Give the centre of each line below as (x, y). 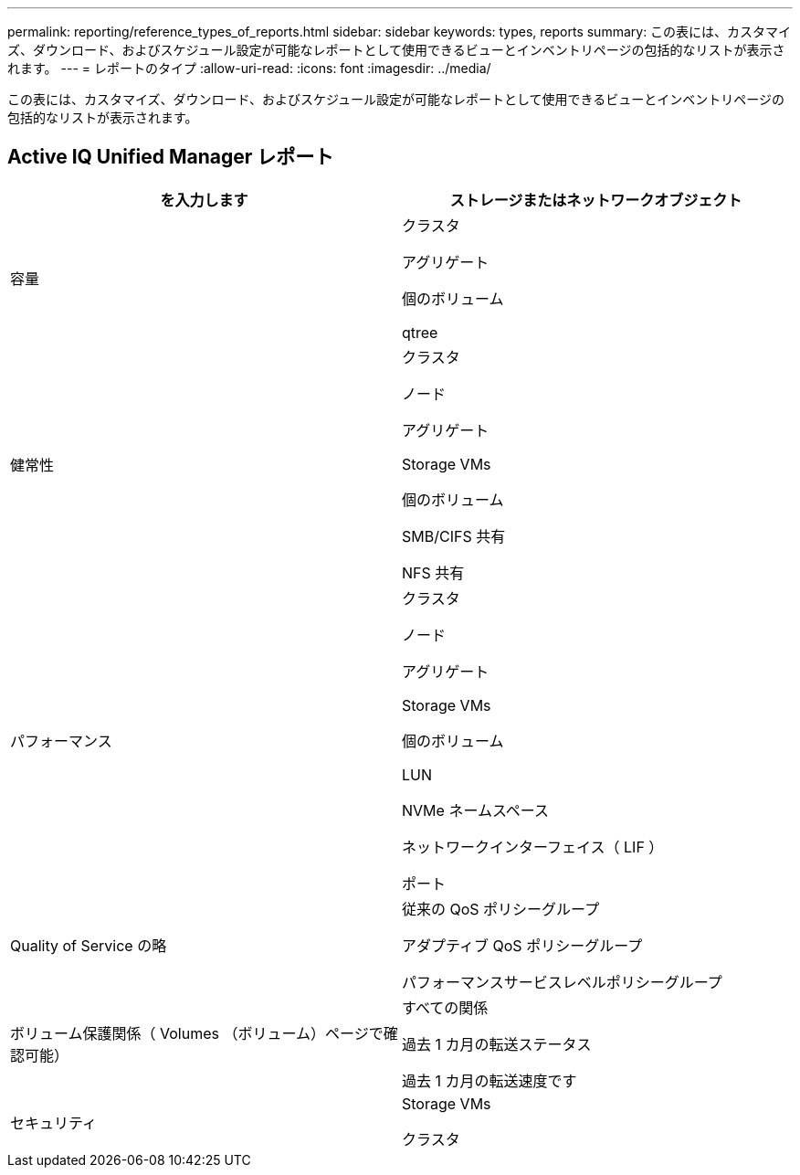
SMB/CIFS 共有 (454, 536)
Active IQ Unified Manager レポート (171, 157)
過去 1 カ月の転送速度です (489, 1080)
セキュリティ (54, 1122)
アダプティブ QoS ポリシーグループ (522, 945)
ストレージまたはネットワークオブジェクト (596, 200)
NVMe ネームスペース (475, 810)
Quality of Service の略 (89, 945)
